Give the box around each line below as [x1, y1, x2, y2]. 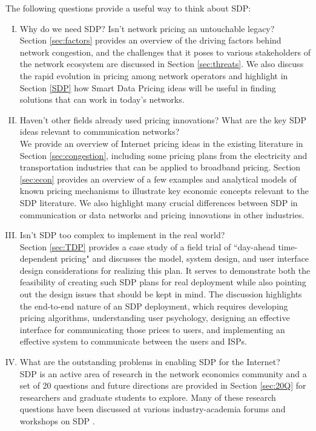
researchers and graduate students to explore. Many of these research [19, 390, 276, 403]
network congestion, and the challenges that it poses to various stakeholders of [19, 45, 311, 58]
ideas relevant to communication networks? [19, 125, 180, 138]
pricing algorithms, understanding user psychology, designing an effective [19, 311, 290, 324]
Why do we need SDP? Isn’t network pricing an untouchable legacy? [19, 22, 275, 34]
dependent [19, 252, 58, 265]
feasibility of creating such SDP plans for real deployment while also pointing [19, 276, 306, 288]
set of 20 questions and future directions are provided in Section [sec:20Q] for [19, 379, 306, 392]
